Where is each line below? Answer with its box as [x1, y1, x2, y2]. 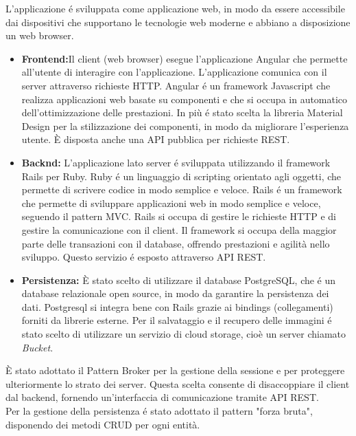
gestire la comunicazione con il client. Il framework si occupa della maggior [21, 222, 337, 237]
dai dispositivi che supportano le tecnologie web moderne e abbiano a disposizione [5, 14, 351, 29]
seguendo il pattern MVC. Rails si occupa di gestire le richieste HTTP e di [21, 209, 336, 224]
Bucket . [21, 340, 54, 354]
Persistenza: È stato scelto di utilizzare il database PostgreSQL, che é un [21, 272, 336, 287]
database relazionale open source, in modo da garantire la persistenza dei [21, 286, 329, 301]
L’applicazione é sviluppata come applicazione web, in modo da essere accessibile [5, 1, 345, 15]
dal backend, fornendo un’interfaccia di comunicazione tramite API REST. [5, 390, 319, 404]
